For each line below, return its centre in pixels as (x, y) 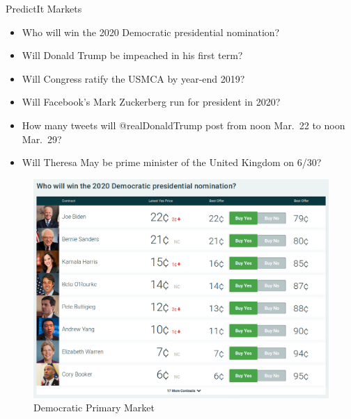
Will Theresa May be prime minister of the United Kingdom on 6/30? (172, 162)
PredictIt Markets (44, 8)
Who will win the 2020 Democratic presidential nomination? (151, 32)
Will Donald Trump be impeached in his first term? (132, 55)
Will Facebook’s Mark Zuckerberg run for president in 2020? (151, 102)
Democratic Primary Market (94, 408)
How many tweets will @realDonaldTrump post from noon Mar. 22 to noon (184, 125)
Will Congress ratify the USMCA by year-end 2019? (133, 78)
